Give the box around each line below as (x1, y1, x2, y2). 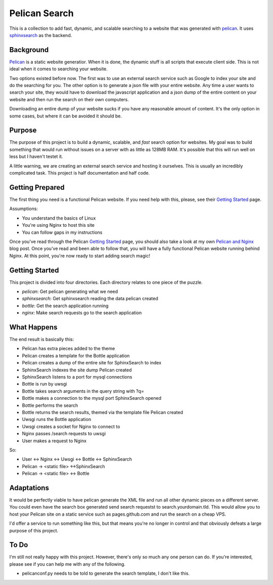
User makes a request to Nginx (22, 438, 87, 444)
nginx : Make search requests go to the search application (22, 310, 142, 316)
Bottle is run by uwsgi (22, 381, 67, 387)
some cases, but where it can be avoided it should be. (9, 113, 122, 119)
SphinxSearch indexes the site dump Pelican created (22, 367, 132, 373)
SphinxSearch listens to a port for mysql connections (22, 374, 132, 380)
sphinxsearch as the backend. (9, 32, 72, 38)
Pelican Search (9, 8, 74, 19)
